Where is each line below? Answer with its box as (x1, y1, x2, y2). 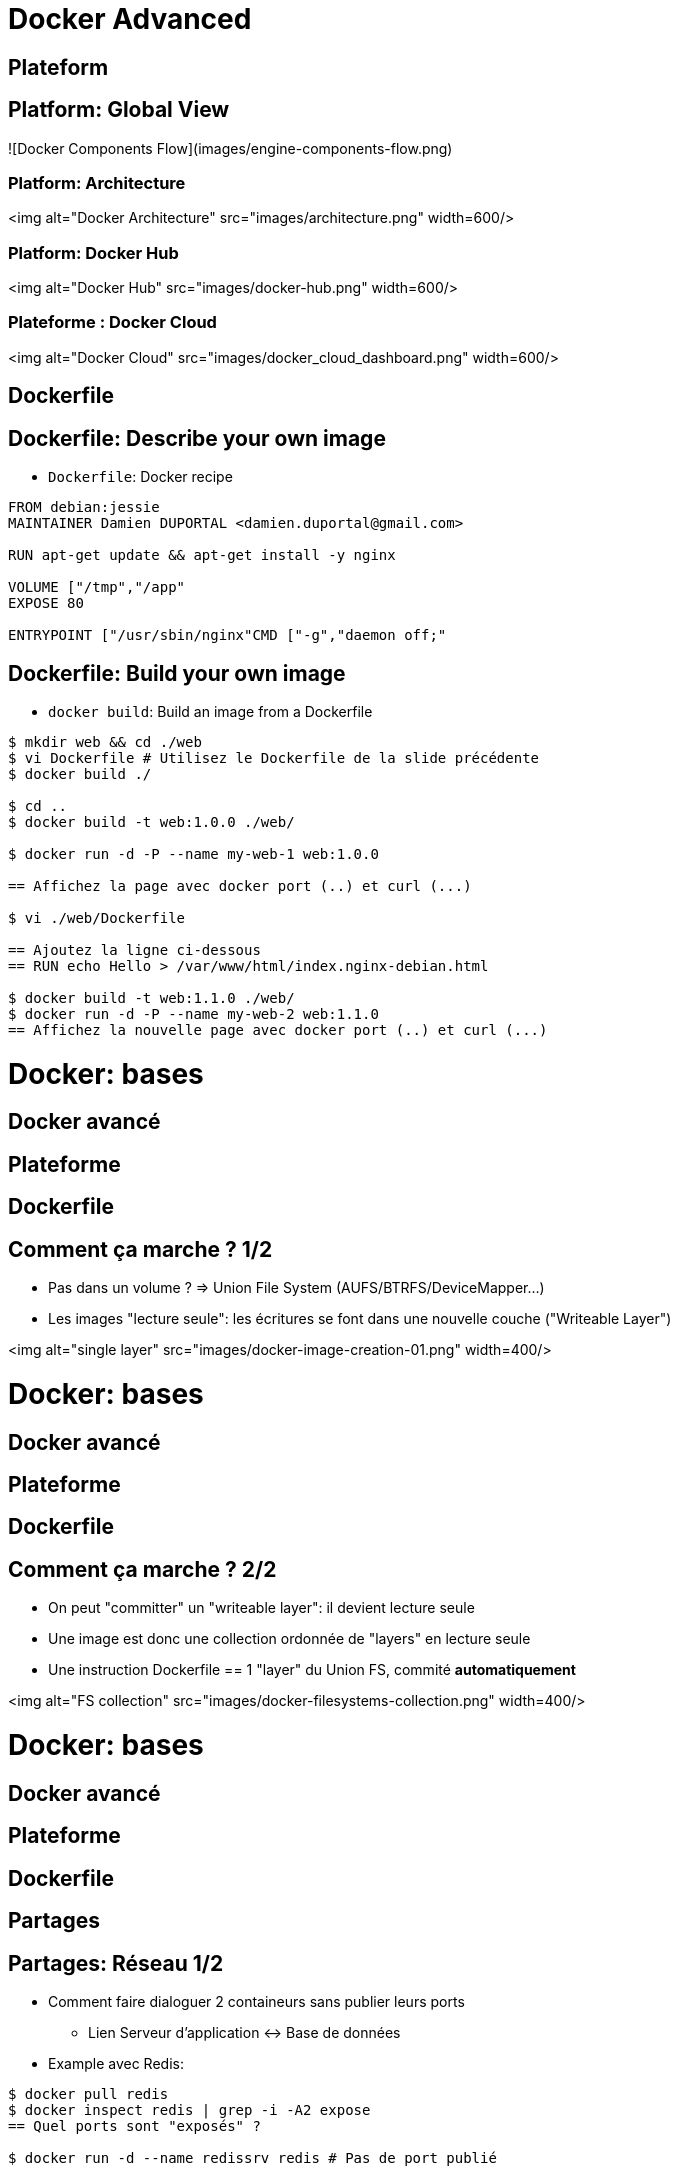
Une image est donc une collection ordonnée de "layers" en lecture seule (48, 1630, 531, 1648)
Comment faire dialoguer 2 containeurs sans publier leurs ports (48, 1992, 465, 2010)
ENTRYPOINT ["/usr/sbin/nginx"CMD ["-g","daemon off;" (8, 627, 447, 644)
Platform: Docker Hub (8, 242, 179, 263)
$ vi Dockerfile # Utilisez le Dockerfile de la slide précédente (8, 749, 540, 766)
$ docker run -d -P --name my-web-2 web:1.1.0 (8, 1005, 379, 1022)
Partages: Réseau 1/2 (8, 1950, 224, 1976)
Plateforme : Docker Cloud (8, 312, 217, 333)
